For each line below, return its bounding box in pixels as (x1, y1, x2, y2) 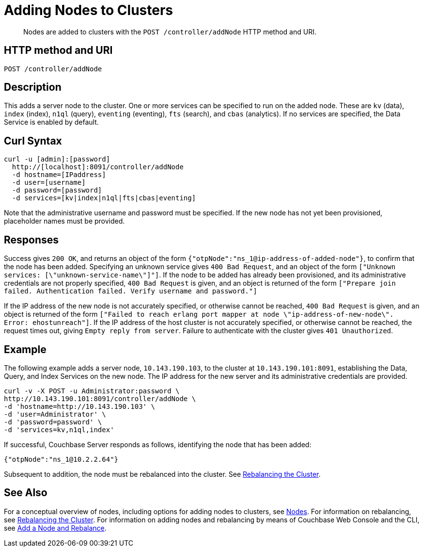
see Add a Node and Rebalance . (4, 523, 107, 532)
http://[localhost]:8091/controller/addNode (12, 163, 184, 171)
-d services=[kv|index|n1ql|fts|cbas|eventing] (12, 194, 196, 202)
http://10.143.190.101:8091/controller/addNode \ (4, 394, 196, 403)
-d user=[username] (12, 178, 86, 187)
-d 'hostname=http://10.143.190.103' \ (4, 402, 155, 410)
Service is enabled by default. (4, 118, 99, 127)
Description (4, 81, 62, 94)
